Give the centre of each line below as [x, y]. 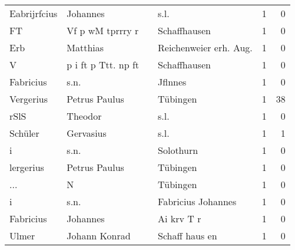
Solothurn [178, 150]
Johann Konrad [99, 236]
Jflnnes [172, 82]
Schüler [24, 133]
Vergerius [29, 99]
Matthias [85, 47]
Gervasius [87, 133]
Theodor [84, 116]
